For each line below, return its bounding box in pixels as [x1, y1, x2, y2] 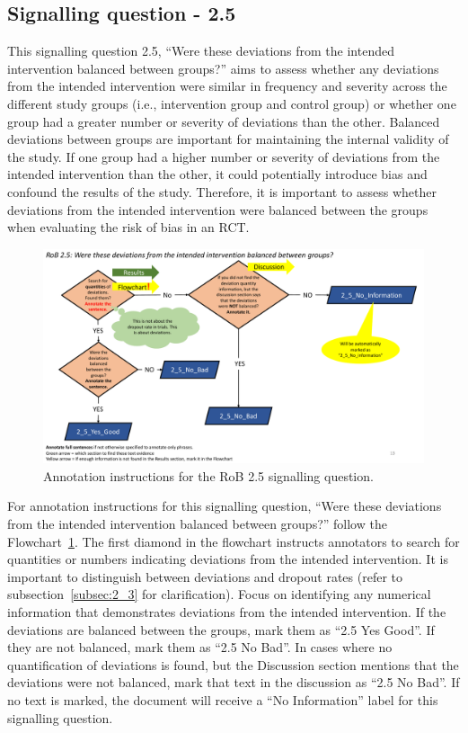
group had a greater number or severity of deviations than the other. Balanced [7, 112, 440, 130]
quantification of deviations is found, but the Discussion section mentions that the [7, 655, 459, 674]
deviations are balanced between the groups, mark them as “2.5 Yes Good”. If [7, 620, 435, 639]
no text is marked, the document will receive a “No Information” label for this [7, 690, 438, 709]
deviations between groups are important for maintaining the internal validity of [7, 130, 449, 148]
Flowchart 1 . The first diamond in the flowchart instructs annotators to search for [7, 532, 460, 550]
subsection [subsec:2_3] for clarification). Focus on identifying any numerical [7, 585, 431, 603]
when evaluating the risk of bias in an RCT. [7, 218, 250, 237]
